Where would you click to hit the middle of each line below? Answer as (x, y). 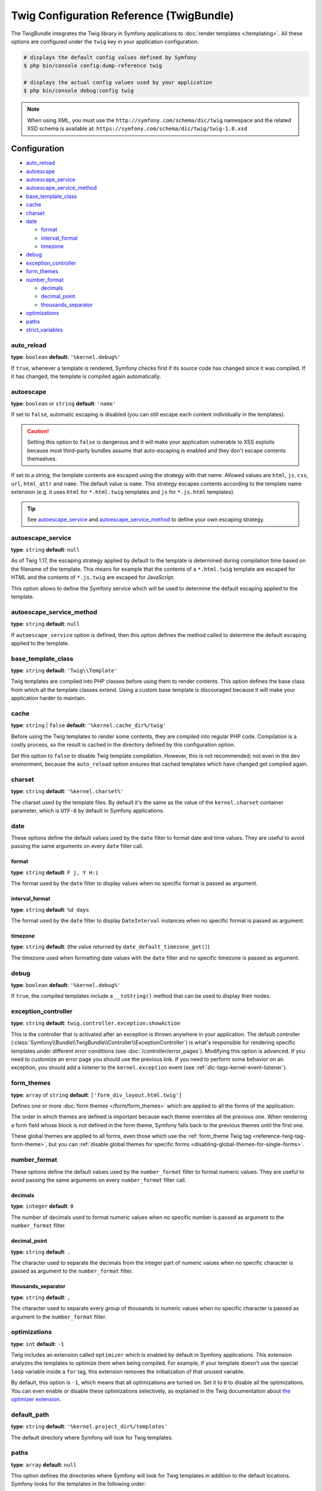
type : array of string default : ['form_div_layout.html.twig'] (96, 1095)
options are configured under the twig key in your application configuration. (105, 41)
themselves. (42, 459)
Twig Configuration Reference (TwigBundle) (123, 16)
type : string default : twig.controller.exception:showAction (96, 1023)
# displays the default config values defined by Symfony (110, 57)
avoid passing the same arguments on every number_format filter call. (99, 1180)
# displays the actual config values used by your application (118, 83)
